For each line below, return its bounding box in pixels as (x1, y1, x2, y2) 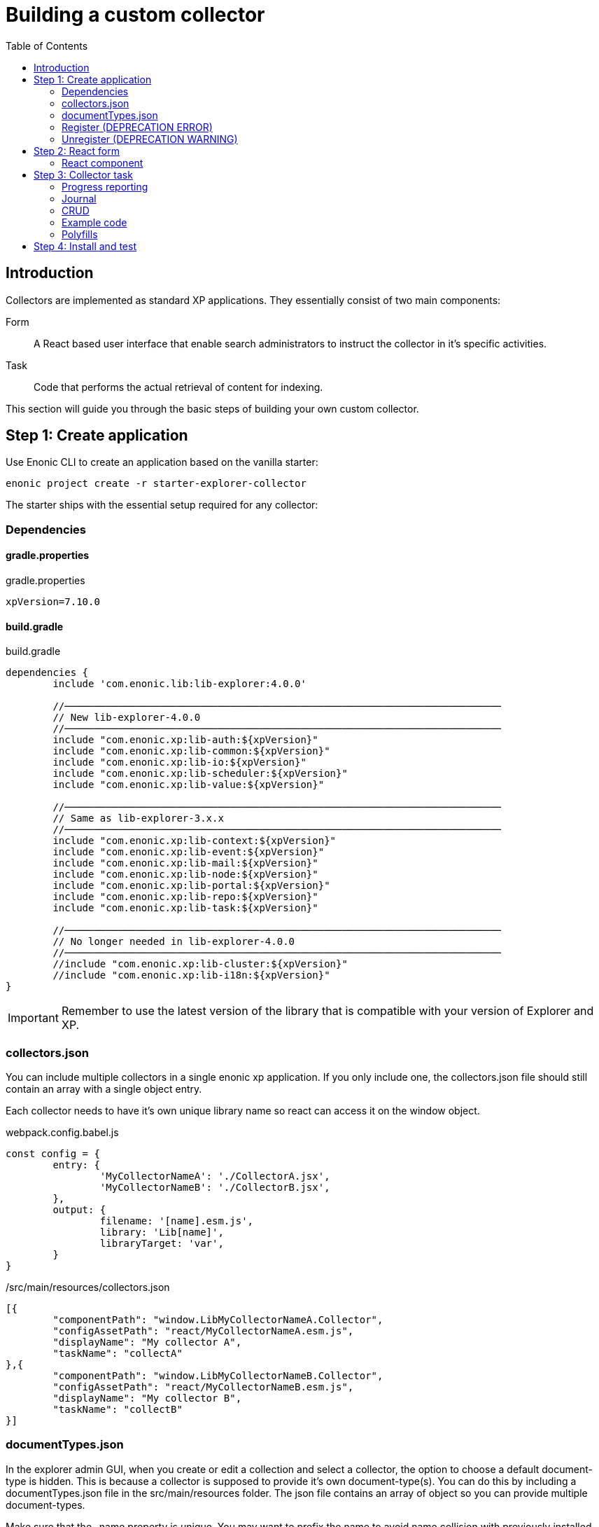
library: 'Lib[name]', (99, 1227, 224, 1238)
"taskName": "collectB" (52, 1404, 183, 1415)
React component (62, 156, 143, 169)
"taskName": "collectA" (52, 1348, 183, 1359)
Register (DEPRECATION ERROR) (62, 120, 213, 133)
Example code (62, 216, 127, 228)
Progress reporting (62, 180, 148, 193)
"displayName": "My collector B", (52, 1393, 242, 1404)
